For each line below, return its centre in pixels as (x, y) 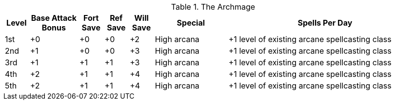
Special (191, 23)
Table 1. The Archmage (213, 7)
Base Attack (54, 18)
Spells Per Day (325, 23)
